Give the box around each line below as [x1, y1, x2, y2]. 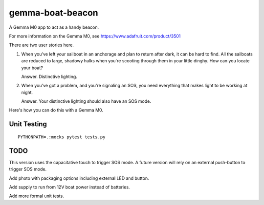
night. [21, 89, 33, 95]
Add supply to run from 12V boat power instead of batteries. [9, 184, 130, 190]
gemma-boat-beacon [9, 7, 99, 18]
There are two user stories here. [9, 42, 74, 48]
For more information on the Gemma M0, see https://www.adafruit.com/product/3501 [9, 33, 181, 39]
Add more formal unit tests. [9, 193, 64, 199]
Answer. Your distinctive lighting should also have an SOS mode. [21, 98, 151, 104]
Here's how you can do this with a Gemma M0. [9, 107, 104, 113]
